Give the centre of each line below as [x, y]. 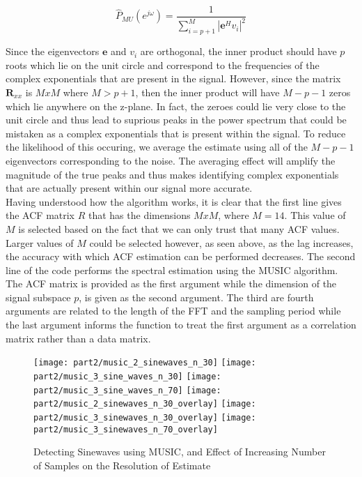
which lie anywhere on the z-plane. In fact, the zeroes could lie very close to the [176, 106]
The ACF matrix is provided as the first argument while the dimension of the [171, 283]
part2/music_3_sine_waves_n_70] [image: [127, 390]
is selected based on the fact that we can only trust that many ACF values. [179, 228]
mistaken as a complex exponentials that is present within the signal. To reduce [176, 133]
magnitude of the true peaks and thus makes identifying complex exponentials [172, 174]
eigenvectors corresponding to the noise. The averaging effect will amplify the [171, 160]
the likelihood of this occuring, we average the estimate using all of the [157, 147]
